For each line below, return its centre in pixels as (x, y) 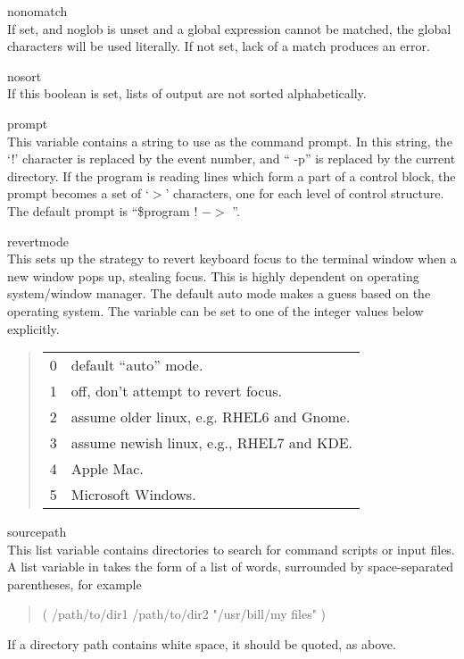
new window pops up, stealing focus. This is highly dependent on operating (213, 275)
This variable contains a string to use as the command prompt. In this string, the (230, 141)
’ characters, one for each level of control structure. (305, 193)
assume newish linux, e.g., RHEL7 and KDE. (211, 443)
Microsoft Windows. (133, 495)
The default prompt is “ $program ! (103, 210)
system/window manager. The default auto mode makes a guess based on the (219, 293)
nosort (25, 75)
